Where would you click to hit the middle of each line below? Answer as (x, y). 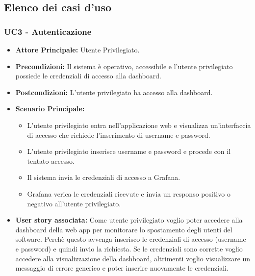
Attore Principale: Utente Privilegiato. (77, 50)
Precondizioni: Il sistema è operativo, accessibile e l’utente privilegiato (124, 66)
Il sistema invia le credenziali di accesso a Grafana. (104, 177)
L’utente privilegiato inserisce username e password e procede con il (129, 151)
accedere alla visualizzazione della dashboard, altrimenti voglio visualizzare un (133, 258)
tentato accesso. (51, 161)
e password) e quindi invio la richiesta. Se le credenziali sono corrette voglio (129, 248)
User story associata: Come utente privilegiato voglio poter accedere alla (129, 220)
